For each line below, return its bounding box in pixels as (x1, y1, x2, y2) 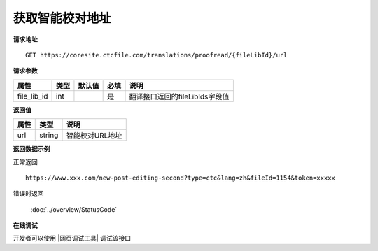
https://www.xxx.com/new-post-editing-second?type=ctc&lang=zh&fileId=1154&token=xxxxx (25, 173, 336, 182)
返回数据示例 (13, 145, 50, 153)
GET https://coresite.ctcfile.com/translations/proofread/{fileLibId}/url (25, 51, 288, 59)
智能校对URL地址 (66, 131, 122, 141)
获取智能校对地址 (13, 10, 112, 26)
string (39, 130, 59, 140)
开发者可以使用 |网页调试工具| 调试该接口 (13, 234, 132, 243)
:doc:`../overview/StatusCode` (30, 205, 118, 213)
